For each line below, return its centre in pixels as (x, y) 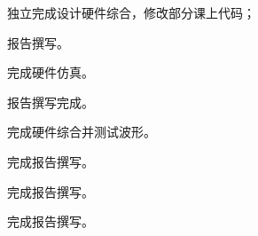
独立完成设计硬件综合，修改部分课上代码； (131, 12)
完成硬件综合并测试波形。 (82, 132)
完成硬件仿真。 (51, 72)
